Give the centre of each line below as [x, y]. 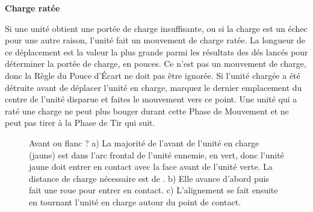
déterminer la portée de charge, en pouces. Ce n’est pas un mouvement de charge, [156, 64]
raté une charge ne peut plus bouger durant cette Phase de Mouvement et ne [147, 111]
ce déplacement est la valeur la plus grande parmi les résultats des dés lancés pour [156, 51]
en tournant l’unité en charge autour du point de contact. [135, 201]
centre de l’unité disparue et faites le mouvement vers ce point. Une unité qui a [151, 99]
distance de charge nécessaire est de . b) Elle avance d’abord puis [149, 178]
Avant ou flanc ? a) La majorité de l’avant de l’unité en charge [144, 142]
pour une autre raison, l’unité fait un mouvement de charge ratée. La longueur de [155, 40]
